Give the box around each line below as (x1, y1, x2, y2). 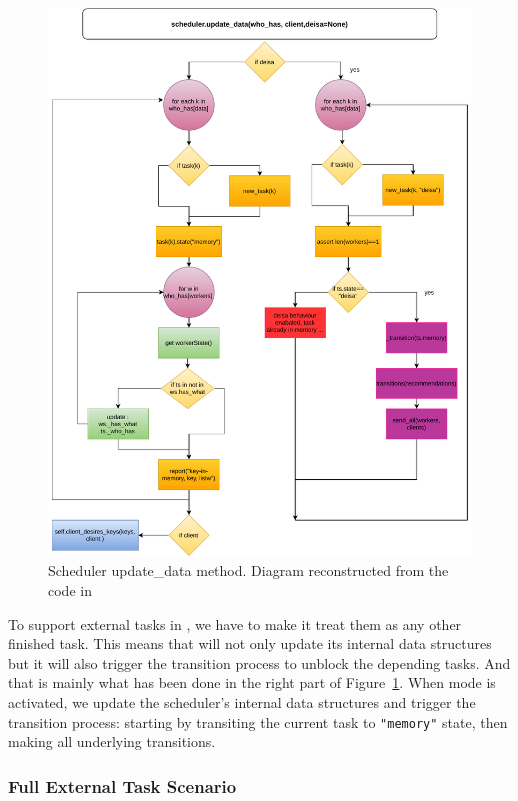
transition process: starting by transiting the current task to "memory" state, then (8, 711, 508, 732)
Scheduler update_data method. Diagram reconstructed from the (48, 560, 449, 581)
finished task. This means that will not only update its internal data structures (8, 633, 492, 654)
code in (48, 580, 92, 601)
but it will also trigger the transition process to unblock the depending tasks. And (8, 652, 511, 673)
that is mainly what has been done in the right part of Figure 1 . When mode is (8, 672, 496, 693)
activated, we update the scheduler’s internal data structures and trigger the (8, 692, 476, 713)
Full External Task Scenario (8, 773, 237, 798)
